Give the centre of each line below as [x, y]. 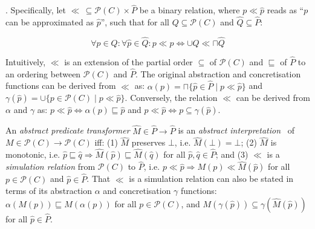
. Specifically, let [36, 10]
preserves [148, 142]
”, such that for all [135, 22]
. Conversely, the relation [171, 98]
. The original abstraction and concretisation [218, 73]
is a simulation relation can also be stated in [211, 179]
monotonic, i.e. [33, 154]
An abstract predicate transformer [68, 130]
